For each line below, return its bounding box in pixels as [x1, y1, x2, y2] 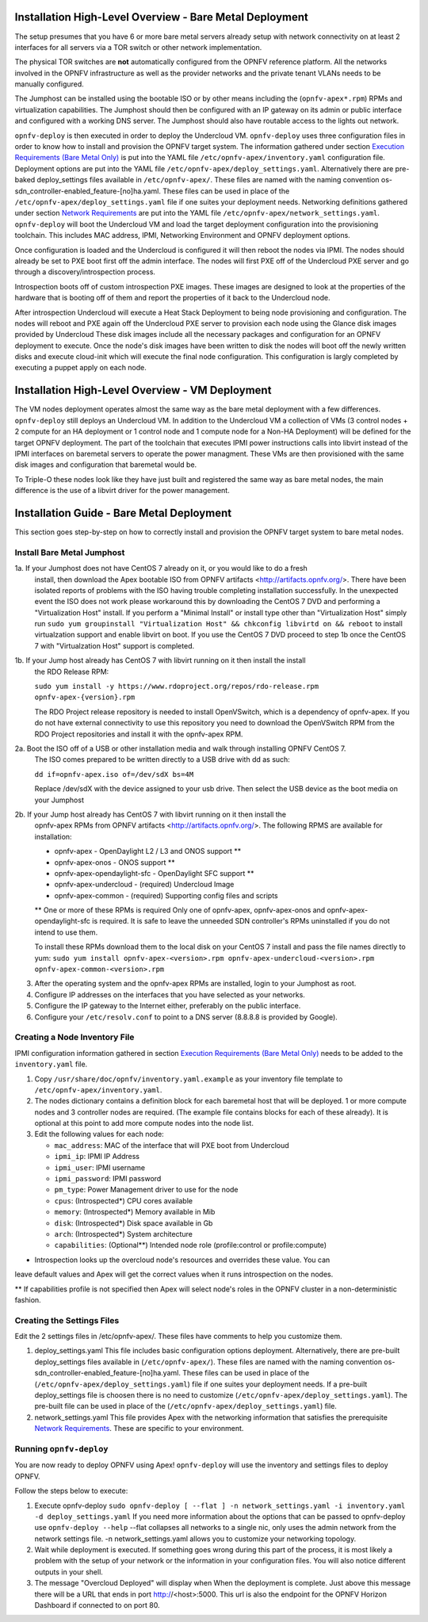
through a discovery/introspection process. [14, 267, 156, 277]
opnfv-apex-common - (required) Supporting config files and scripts [54, 890, 278, 900]
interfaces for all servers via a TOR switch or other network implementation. [14, 42, 262, 52]
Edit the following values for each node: [34, 1130, 164, 1139]
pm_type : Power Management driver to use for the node [54, 1185, 239, 1195]
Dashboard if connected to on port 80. [34, 1601, 160, 1610]
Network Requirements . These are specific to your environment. [34, 1424, 244, 1433]
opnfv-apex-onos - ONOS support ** [54, 857, 176, 867]
